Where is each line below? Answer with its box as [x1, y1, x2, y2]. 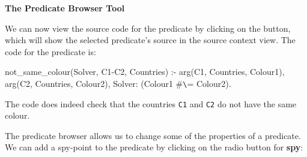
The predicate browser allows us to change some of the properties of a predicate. [5, 129, 301, 141]
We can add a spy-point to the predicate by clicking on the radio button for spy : [5, 141, 303, 153]
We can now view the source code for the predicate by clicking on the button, [5, 22, 291, 34]
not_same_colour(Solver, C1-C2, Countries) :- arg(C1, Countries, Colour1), [5, 65, 285, 78]
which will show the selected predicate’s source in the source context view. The [5, 34, 296, 46]
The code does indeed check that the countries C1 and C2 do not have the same [5, 97, 297, 110]
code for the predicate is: [5, 45, 96, 58]
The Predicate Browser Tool [5, 2, 125, 14]
